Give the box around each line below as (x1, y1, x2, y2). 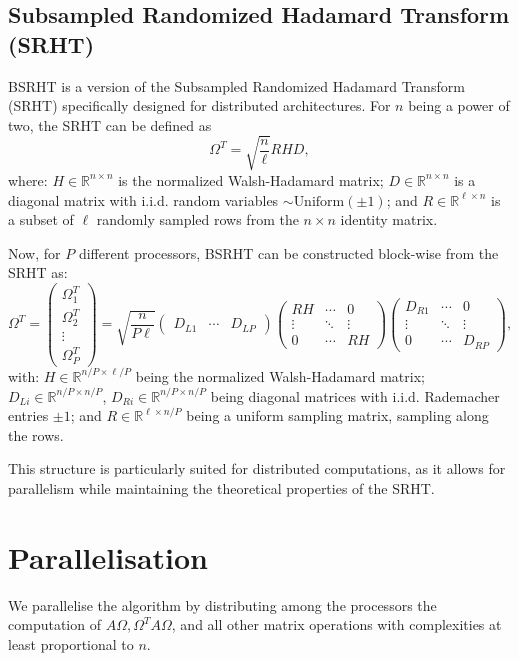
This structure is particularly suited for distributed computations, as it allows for (8, 458, 506, 479)
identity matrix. (340, 209, 438, 230)
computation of (8, 614, 101, 635)
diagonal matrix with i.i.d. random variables (8, 189, 279, 210)
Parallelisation (8, 536, 208, 577)
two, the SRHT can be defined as (8, 114, 212, 135)
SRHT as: (8, 262, 68, 283)
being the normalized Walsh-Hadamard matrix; (135, 365, 425, 386)
